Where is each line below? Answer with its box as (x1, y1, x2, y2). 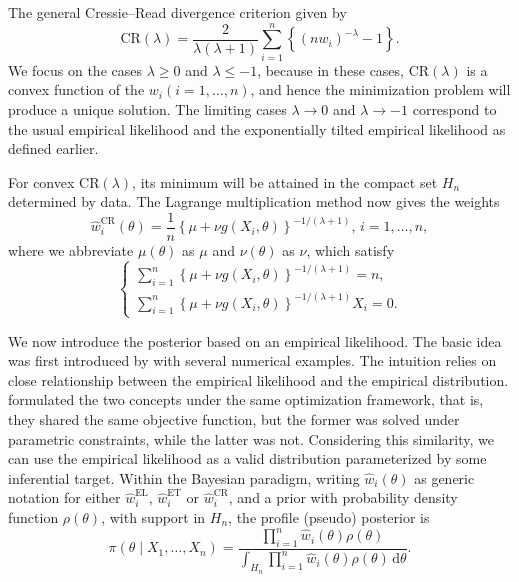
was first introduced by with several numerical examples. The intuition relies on (8, 350, 497, 371)
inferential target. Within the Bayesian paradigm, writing (8, 467, 360, 488)
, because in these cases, (257, 59, 404, 80)
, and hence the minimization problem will (250, 79, 511, 100)
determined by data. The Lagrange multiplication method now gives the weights (8, 191, 500, 212)
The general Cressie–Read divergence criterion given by (8, 2, 347, 22)
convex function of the (8, 79, 145, 100)
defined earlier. (8, 138, 99, 159)
